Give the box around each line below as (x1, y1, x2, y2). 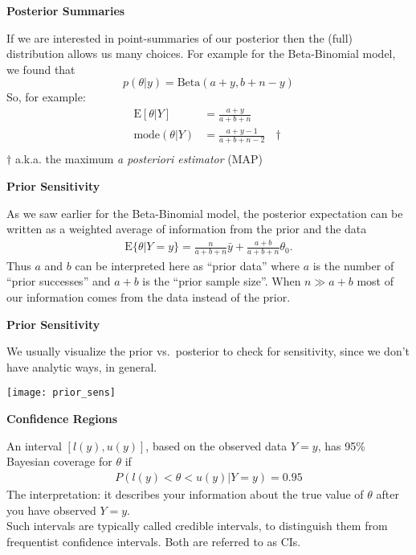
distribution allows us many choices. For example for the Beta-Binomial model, (6, 45, 396, 62)
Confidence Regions (6, 410, 118, 427)
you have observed (6, 501, 96, 518)
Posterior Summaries (6, 2, 125, 18)
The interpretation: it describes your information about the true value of (6, 485, 364, 502)
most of (357, 273, 394, 290)
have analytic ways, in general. (6, 358, 157, 375)
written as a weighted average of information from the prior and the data (6, 220, 367, 237)
